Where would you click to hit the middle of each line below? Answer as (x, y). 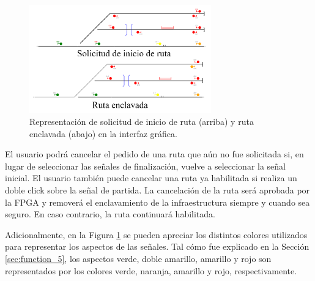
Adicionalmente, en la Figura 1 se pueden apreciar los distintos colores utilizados (156, 234)
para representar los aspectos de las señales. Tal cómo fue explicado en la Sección (157, 246)
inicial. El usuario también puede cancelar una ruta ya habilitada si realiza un (151, 178)
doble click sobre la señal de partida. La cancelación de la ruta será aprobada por (157, 190)
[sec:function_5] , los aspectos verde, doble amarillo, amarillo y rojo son (138, 259)
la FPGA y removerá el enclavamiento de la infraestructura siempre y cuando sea (157, 202)
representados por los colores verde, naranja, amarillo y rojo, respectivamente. (151, 270)
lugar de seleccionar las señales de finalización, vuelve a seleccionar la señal (146, 166)
